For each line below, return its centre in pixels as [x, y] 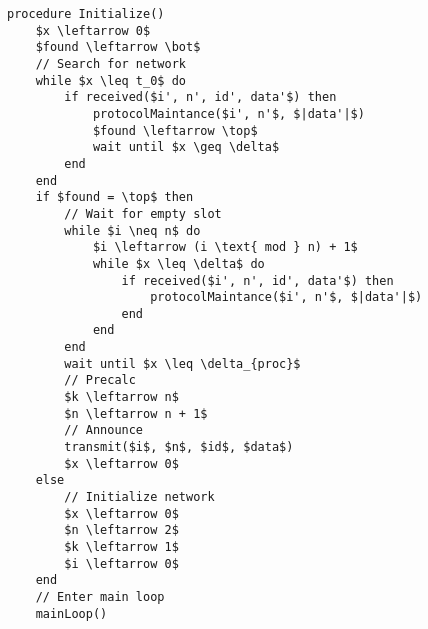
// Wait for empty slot [143, 213]
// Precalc [100, 380]
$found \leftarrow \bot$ [118, 47]
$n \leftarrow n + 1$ [136, 413]
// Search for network [110, 63]
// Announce [104, 430]
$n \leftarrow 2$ [121, 530]
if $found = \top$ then [114, 197]
